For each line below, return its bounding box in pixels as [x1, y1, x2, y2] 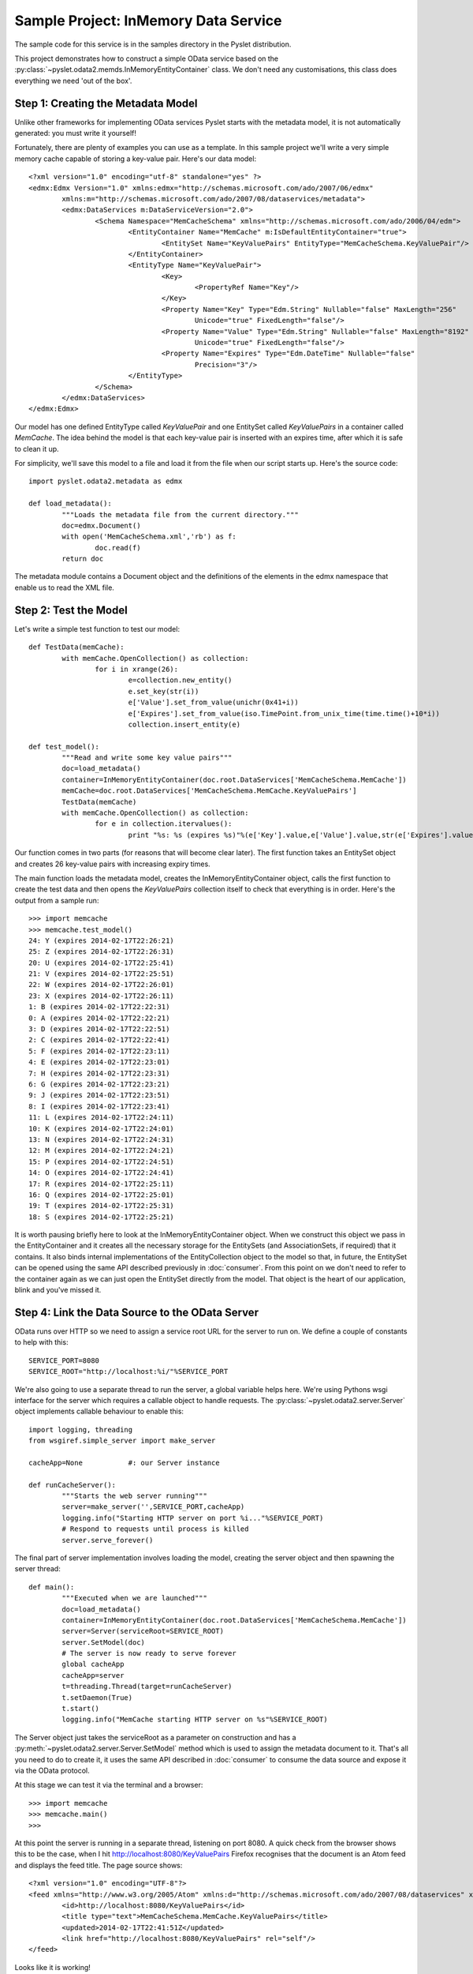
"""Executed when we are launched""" [61, 1593, 208, 1603]
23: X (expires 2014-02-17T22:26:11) [28, 991, 175, 1000]
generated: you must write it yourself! [14, 129, 137, 138]
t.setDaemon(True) [61, 1693, 133, 1702]
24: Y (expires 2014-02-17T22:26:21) [28, 936, 175, 945]
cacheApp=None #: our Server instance [28, 1458, 220, 1467]
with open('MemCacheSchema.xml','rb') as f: [61, 532, 236, 541]
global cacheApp [61, 1660, 125, 1669]
